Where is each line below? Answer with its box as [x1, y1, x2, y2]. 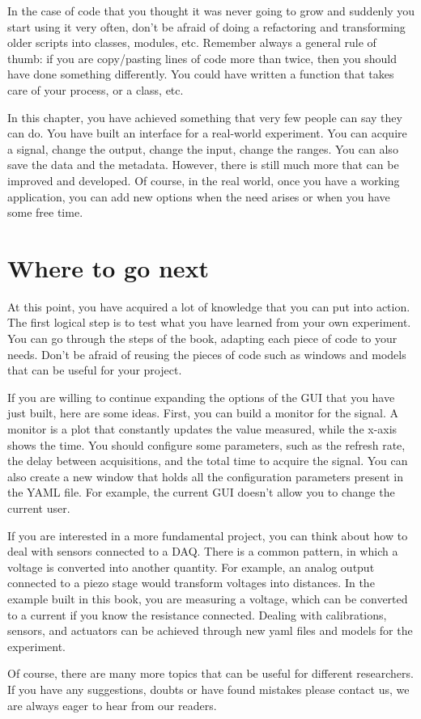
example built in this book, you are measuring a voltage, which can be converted [7, 590, 408, 607]
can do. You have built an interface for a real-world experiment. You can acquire [7, 125, 407, 142]
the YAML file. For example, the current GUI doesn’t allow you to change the [7, 484, 395, 501]
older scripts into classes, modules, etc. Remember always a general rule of [7, 34, 376, 51]
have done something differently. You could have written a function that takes [7, 66, 394, 82]
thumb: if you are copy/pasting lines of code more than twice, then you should [7, 49, 397, 66]
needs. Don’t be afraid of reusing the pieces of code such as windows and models [7, 345, 406, 362]
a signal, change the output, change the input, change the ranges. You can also [7, 140, 398, 157]
